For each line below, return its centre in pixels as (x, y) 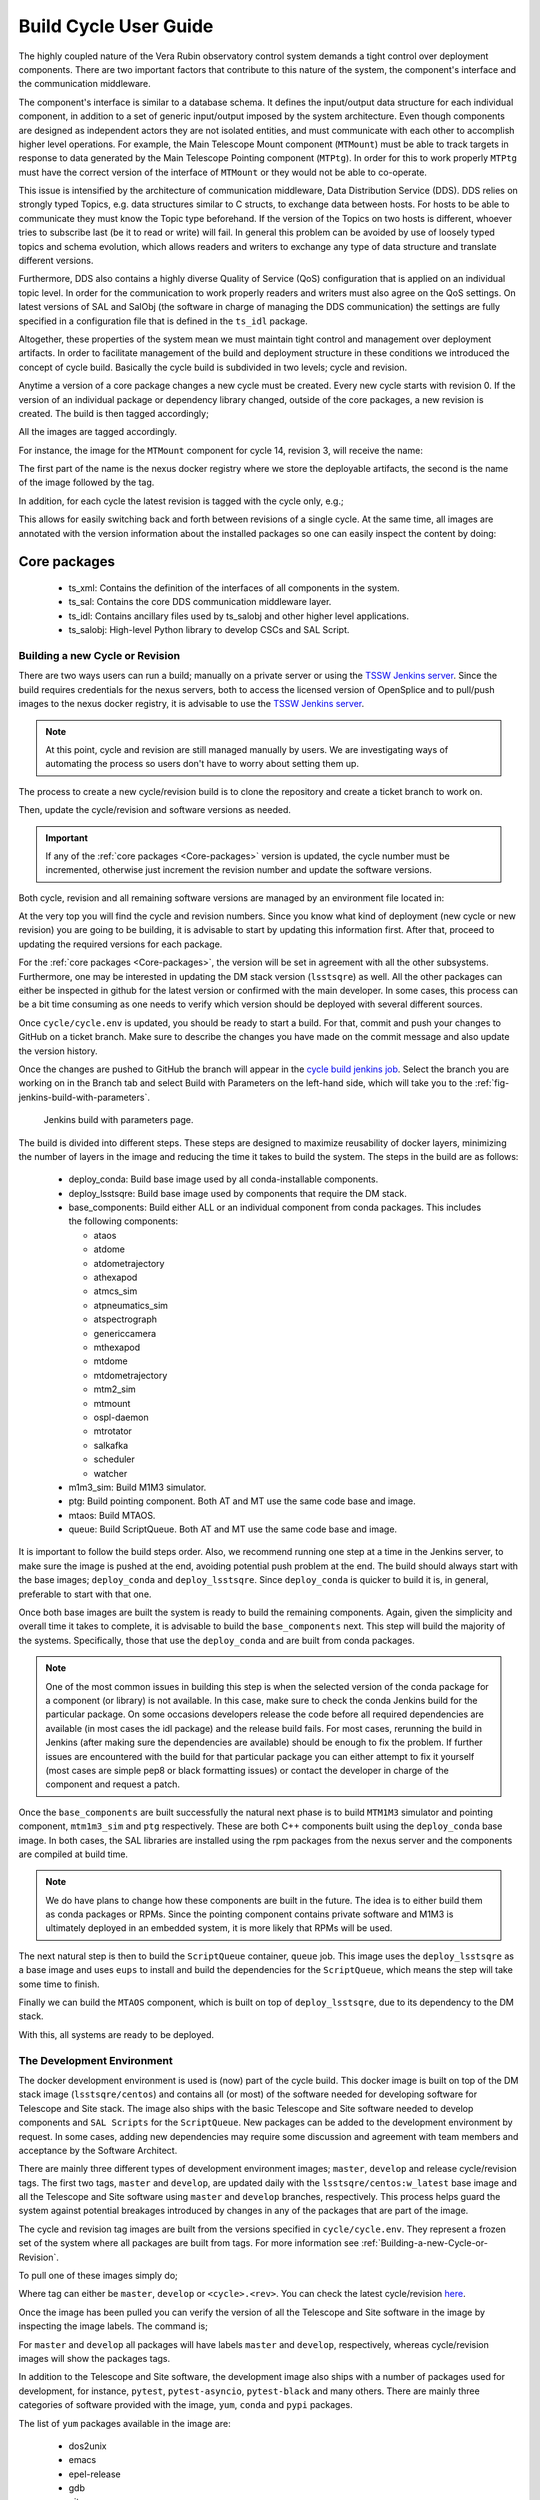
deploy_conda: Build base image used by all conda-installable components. (223, 1179)
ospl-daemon (121, 1417)
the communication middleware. (85, 84)
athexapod (115, 1277)
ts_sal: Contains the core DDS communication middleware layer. (200, 602)
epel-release (95, 2474)
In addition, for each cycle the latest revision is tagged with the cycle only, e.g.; (181, 501)
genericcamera (125, 1333)
